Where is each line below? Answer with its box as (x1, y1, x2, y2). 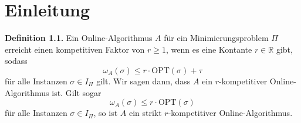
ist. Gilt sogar (52, 86, 102, 98)
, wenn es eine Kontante (165, 43, 252, 55)
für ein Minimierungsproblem (164, 32, 269, 44)
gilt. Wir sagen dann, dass (96, 74, 191, 87)
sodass (5, 54, 28, 67)
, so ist (93, 107, 118, 119)
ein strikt (128, 107, 162, 119)
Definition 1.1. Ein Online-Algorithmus (5, 32, 153, 44)
